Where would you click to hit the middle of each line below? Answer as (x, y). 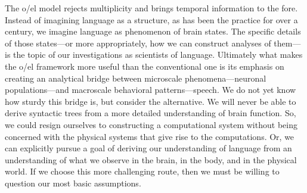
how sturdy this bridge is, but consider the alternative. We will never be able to (151, 101)
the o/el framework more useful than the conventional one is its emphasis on (145, 66)
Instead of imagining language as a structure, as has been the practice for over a (151, 19)
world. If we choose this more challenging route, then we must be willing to (142, 171)
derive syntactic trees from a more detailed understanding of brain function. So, (151, 113)
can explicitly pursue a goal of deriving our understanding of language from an (148, 148)
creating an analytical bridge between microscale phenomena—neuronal (136, 78)
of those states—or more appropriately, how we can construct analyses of (138, 43)
